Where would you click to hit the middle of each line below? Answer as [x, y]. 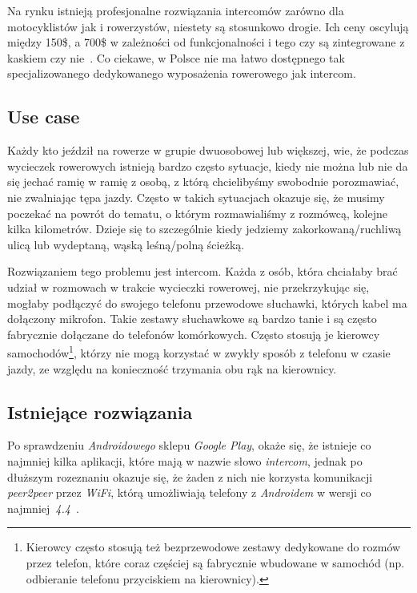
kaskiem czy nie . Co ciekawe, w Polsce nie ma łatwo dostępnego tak [176, 57]
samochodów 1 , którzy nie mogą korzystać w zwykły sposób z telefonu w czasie [199, 351]
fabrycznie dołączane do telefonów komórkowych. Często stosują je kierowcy [194, 334]
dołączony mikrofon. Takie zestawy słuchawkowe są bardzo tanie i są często [192, 319]
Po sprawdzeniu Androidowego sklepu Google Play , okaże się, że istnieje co [189, 445]
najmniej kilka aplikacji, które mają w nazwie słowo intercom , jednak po [185, 460]
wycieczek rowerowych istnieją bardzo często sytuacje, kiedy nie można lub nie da [208, 165]
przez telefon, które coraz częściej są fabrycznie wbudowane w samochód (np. [215, 562]
